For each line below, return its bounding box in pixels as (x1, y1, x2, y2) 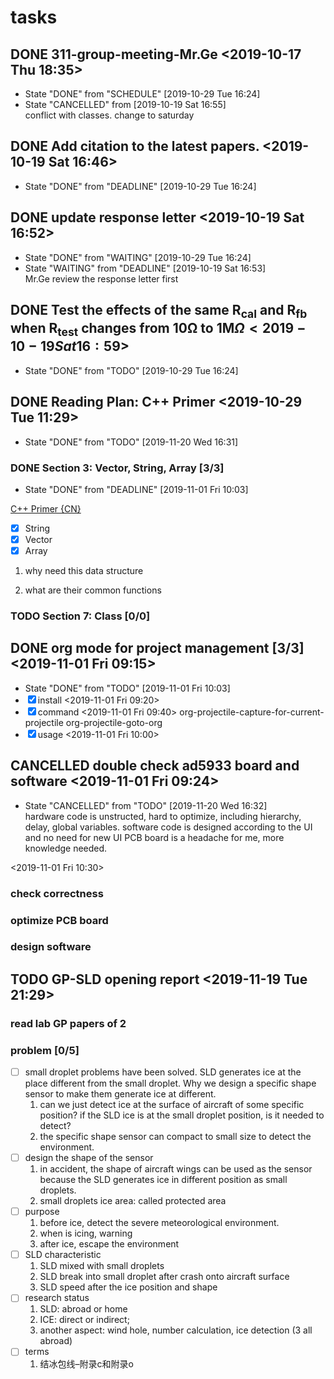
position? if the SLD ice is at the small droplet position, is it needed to (39, 1109, 325, 1121)
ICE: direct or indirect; (39, 1314, 130, 1326)
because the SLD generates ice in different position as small (39, 1174, 288, 1186)
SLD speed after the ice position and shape (39, 1281, 218, 1293)
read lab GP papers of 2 (10, 1016, 127, 1030)
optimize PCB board (10, 913, 109, 927)
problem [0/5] (10, 1043, 80, 1057)
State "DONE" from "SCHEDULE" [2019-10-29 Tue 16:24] (24, 88, 261, 100)
